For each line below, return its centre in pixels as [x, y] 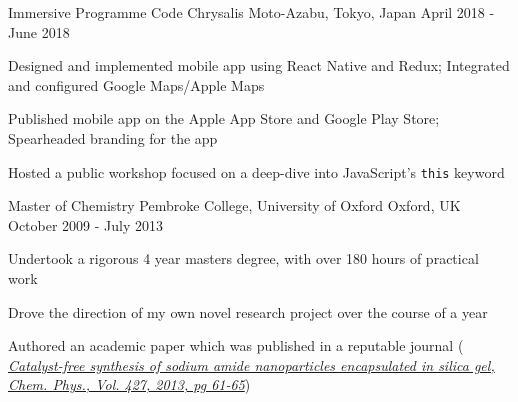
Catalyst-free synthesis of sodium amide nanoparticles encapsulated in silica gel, [251, 364]
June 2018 [39, 31]
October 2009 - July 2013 [86, 224]
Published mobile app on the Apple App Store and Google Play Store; [224, 118]
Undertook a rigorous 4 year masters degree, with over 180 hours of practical [243, 258]
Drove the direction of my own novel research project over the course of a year [248, 311]
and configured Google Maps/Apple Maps [136, 84]
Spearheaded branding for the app [113, 137]
